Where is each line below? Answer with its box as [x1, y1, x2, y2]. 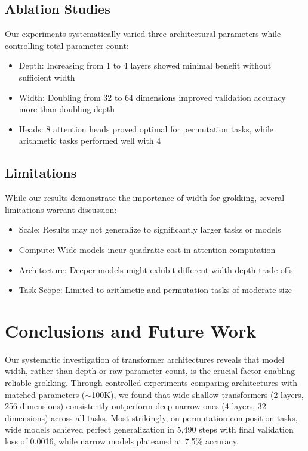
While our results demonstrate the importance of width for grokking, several [5, 191, 285, 204]
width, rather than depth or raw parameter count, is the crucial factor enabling [5, 364, 295, 377]
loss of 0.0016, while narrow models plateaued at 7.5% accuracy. [5, 435, 239, 447]
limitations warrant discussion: [5, 203, 117, 215]
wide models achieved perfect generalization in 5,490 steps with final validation [5, 423, 294, 435]
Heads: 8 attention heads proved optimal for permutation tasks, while [19, 122, 274, 135]
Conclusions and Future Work [5, 318, 257, 342]
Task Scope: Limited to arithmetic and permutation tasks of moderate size [19, 283, 292, 296]
